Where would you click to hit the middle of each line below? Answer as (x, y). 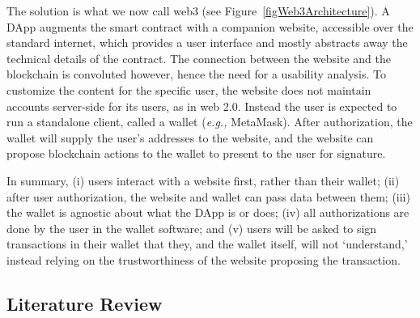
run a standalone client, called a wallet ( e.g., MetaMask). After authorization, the (210, 122)
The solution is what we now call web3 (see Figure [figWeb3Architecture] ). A (198, 11)
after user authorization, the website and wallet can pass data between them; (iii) (208, 196)
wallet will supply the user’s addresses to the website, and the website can (190, 137)
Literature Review (85, 303)
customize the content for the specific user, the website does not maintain (189, 89)
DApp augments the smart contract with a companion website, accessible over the (210, 26)
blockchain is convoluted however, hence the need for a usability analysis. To (196, 74)
